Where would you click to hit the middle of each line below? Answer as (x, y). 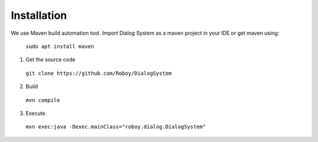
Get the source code (51, 60)
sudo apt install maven (60, 46)
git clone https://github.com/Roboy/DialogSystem (99, 73)
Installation (39, 15)
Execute (35, 113)
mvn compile (43, 100)
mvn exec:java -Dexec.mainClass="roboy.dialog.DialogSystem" (116, 127)
